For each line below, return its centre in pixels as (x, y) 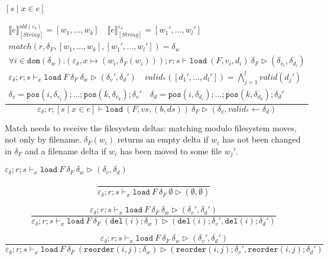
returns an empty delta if (163, 139)
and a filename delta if (66, 150)
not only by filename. (43, 139)
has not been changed (262, 139)
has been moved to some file (171, 150)
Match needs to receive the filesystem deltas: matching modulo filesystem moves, (151, 127)
